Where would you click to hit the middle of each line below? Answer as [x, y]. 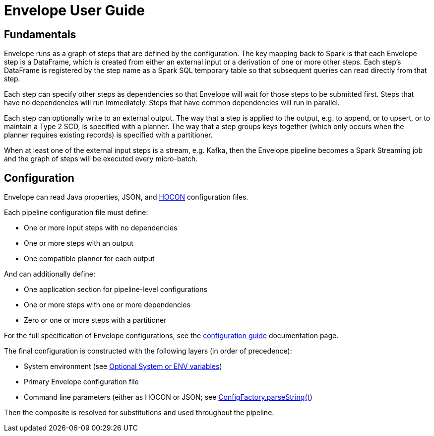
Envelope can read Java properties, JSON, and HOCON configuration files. [126, 197]
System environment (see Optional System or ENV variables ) [123, 366]
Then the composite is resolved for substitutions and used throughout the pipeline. [139, 413]
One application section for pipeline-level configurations [116, 290]
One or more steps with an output [79, 243]
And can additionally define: [50, 274]
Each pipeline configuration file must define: [76, 213]
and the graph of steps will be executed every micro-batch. [101, 159]
